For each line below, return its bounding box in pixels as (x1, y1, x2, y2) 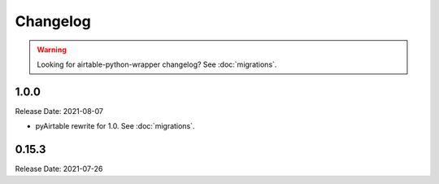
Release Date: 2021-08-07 (15, 106, 104, 116)
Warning (37, 45, 67, 55)
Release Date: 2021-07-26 (15, 164, 103, 174)
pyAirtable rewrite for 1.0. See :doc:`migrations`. (35, 121, 195, 131)
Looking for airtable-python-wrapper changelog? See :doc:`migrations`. (37, 59, 277, 69)
